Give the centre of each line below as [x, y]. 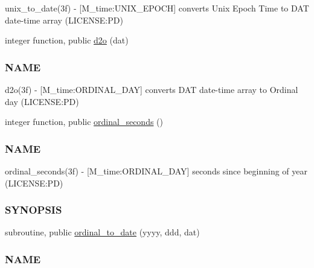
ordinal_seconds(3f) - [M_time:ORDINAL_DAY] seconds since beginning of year [156, 171]
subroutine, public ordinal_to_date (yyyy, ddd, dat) [102, 232]
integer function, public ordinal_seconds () [84, 122]
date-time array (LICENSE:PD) [64, 20]
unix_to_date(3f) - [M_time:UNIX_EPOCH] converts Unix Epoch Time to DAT [157, 8]
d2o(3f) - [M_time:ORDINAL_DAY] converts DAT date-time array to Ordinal [152, 89]
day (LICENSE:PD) [42, 101]
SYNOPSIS [34, 210]
